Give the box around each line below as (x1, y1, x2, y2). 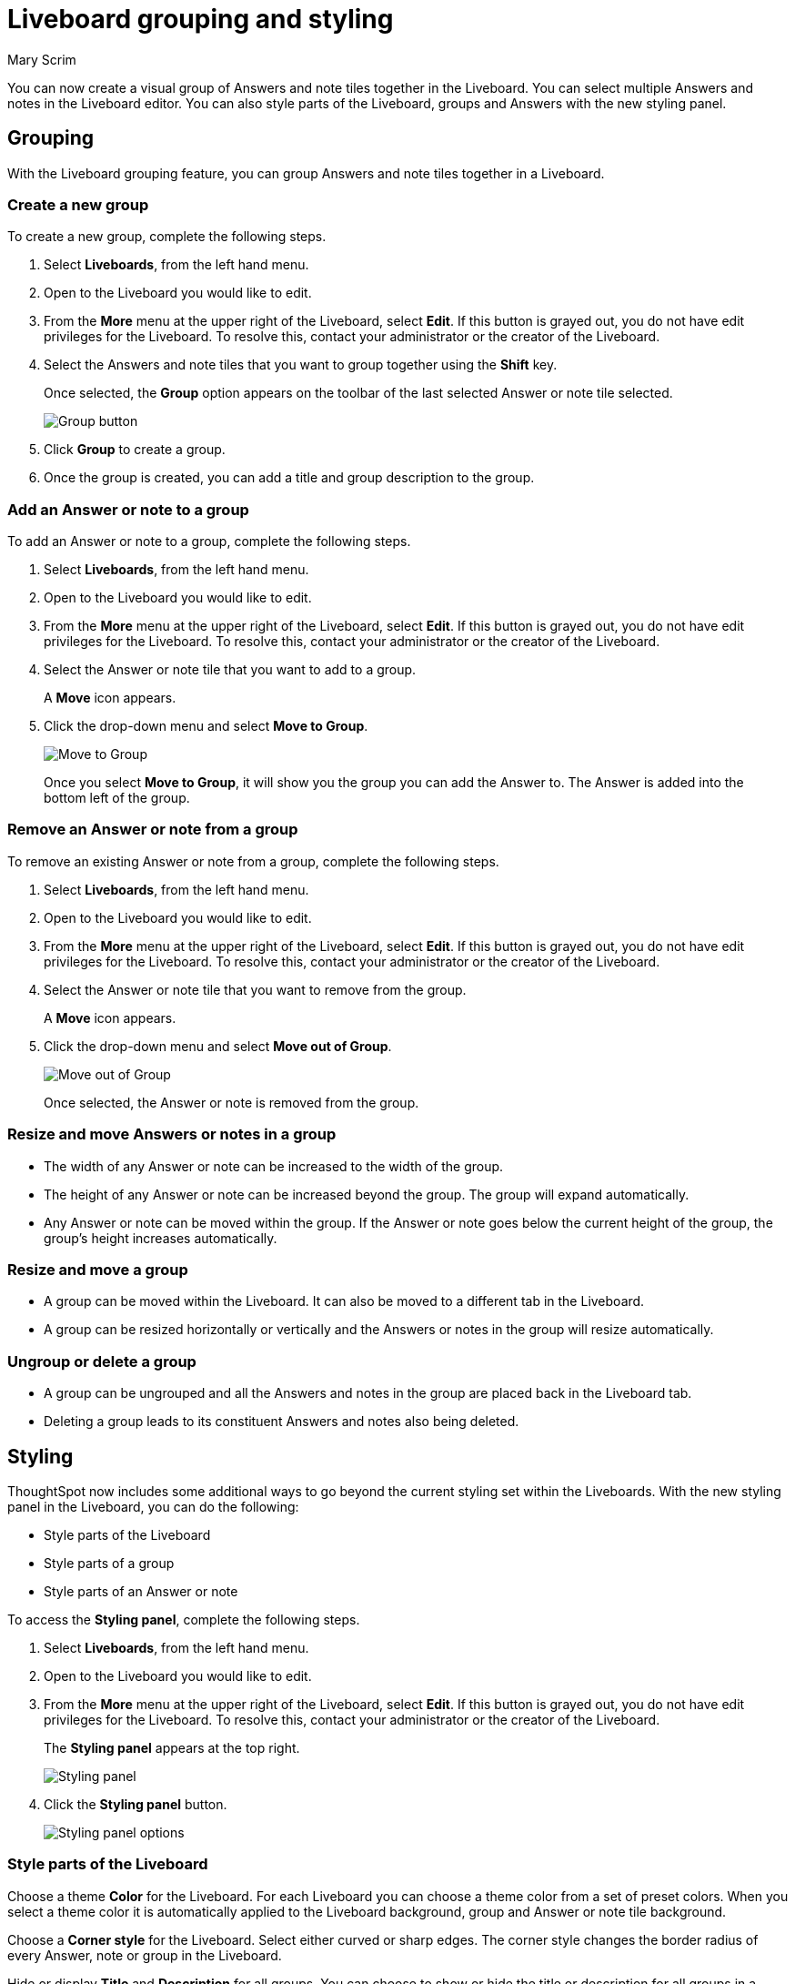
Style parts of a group (44, 1554, 175, 1571)
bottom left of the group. (44, 790, 190, 806)
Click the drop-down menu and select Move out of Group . (44, 1038, 392, 1054)
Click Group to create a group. (44, 441, 226, 458)
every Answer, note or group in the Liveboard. (7, 1947, 282, 1963)
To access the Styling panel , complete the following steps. (7, 1611, 360, 1627)
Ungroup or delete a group (7, 1351, 196, 1371)
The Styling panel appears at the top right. (44, 1739, 300, 1756)
